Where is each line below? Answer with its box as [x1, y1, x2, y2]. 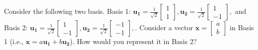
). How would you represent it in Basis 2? [70, 36, 197, 46]
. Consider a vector [135, 22, 193, 32]
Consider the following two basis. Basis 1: [4, 6, 131, 16]
